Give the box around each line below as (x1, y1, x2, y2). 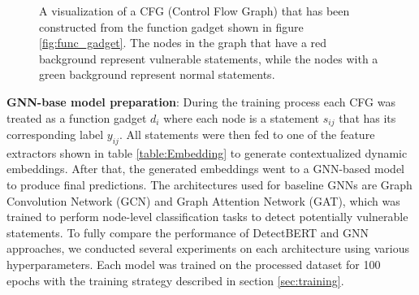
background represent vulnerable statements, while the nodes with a (39, 50, 378, 67)
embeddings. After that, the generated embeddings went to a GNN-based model (6, 160, 404, 177)
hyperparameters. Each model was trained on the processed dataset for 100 (6, 255, 381, 272)
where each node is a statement (163, 109, 320, 126)
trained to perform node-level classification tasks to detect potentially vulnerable (6, 208, 408, 225)
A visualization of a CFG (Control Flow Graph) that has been (39, 2, 350, 19)
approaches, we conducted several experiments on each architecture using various (6, 240, 410, 257)
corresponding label (6, 126, 104, 143)
